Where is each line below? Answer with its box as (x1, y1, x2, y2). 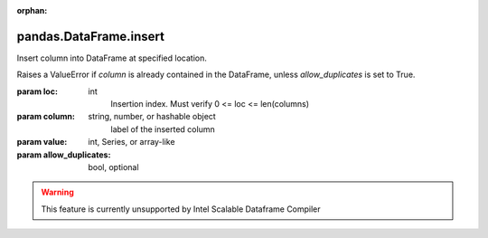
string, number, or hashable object (88, 111, 216, 122)
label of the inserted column (110, 123, 216, 135)
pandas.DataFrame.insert (16, 28, 165, 44)
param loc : (16, 86, 59, 97)
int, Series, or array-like (88, 137, 175, 148)
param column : (16, 111, 76, 122)
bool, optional (88, 162, 139, 173)
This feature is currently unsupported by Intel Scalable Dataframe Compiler (41, 204, 321, 214)
